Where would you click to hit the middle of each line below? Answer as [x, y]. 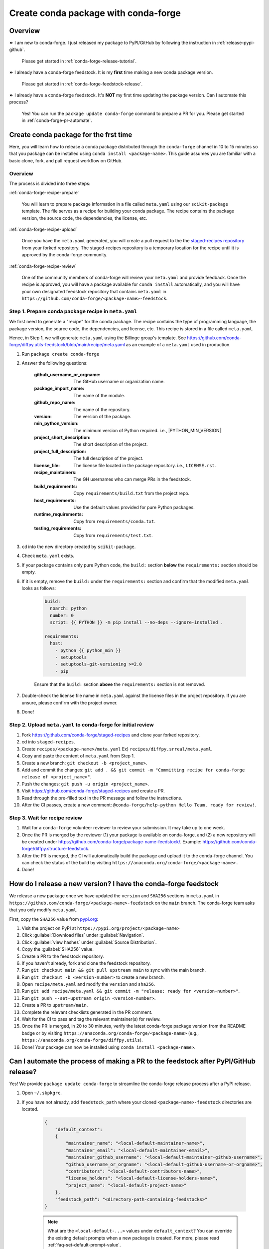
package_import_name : [59, 388]
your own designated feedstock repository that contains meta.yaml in [94, 291]
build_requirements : [56, 486]
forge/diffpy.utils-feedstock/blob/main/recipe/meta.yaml [67, 345]
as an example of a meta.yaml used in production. [178, 345]
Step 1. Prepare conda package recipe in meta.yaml [73, 311]
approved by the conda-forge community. [65, 255]
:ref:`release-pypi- [236, 43]
